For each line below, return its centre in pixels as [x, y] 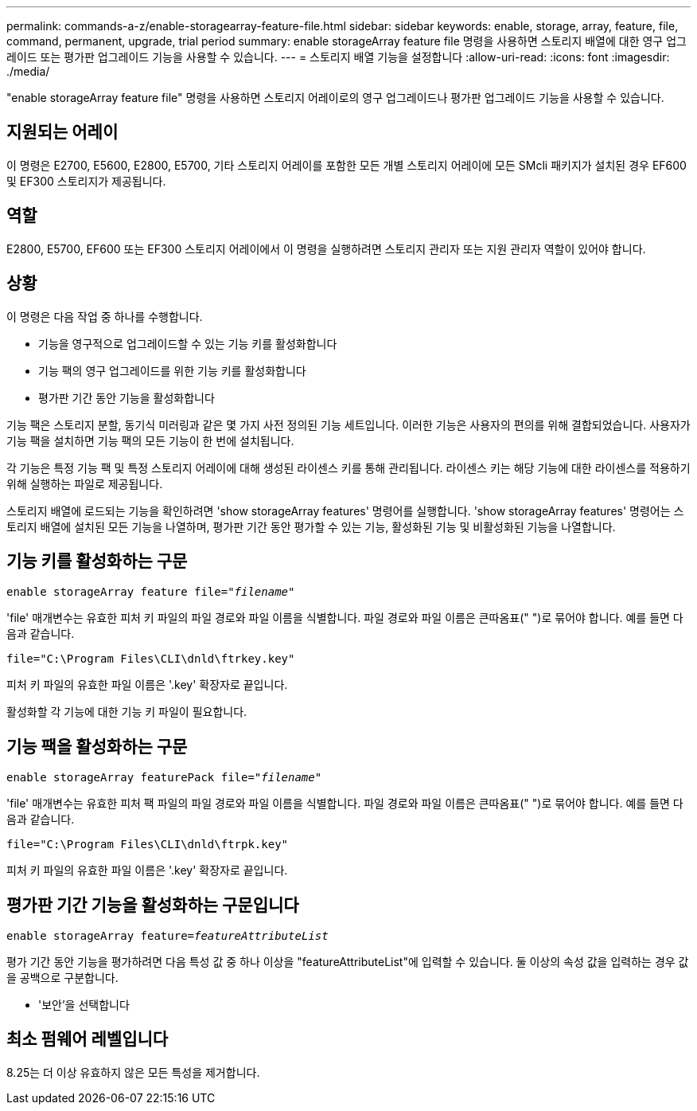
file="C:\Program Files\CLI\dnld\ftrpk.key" [148, 845]
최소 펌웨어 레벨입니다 [88, 1039]
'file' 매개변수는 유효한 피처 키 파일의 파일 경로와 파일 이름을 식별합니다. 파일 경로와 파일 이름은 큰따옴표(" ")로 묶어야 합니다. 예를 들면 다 [345, 618]
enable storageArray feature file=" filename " [151, 592]
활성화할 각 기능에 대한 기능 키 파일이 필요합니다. [127, 712]
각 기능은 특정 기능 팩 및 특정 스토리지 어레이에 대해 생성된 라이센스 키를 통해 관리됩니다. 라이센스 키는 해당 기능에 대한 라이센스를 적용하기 [348, 467]
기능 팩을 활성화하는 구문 [97, 746]
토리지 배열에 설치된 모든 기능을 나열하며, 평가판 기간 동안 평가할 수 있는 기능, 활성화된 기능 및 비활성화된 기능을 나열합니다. [311, 526]
